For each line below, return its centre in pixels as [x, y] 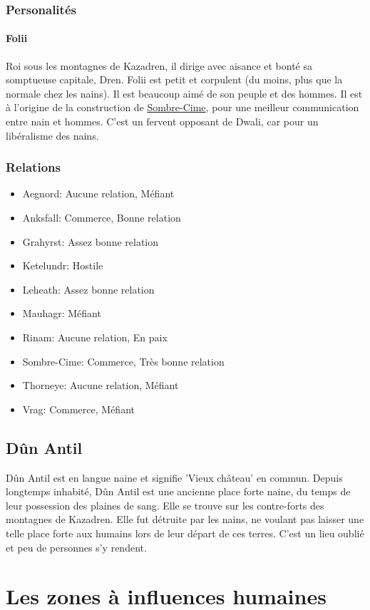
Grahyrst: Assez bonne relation [91, 241]
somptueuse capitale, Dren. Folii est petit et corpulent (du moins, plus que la [174, 79]
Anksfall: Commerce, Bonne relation [102, 218]
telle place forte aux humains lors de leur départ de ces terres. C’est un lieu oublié [185, 533]
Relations [33, 167]
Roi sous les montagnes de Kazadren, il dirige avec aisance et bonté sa [159, 65]
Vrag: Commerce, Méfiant [78, 409]
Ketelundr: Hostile [63, 265]
